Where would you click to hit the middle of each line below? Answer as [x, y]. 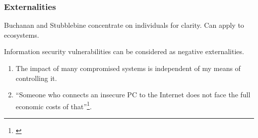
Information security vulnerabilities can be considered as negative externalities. [124, 51]
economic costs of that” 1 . [54, 105]
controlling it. [36, 78]
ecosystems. [22, 34]
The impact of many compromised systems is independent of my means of [128, 68]
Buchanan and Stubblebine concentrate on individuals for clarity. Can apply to [124, 25]
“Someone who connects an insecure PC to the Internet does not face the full [133, 95]
